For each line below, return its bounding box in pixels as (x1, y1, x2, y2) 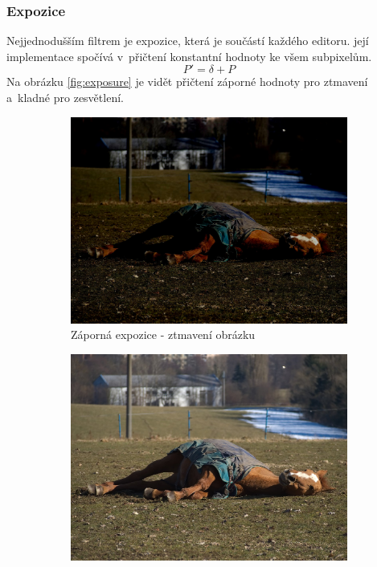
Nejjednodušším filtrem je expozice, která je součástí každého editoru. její (6, 32, 369, 49)
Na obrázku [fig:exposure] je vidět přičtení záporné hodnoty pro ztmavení (6, 73, 368, 90)
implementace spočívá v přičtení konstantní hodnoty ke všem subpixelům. (6, 47, 372, 64)
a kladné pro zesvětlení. (6, 89, 124, 105)
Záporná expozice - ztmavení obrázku (71, 326, 256, 343)
